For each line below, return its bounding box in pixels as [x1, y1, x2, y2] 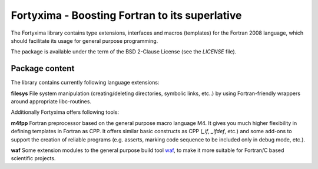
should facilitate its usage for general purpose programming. [11, 37, 158, 44]
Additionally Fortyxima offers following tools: [11, 109, 120, 116]
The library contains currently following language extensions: [11, 79, 160, 86]
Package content [11, 63, 75, 73]
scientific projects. [11, 155, 56, 162]
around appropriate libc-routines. [11, 98, 91, 105]
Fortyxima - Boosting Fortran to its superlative [11, 9, 242, 22]
